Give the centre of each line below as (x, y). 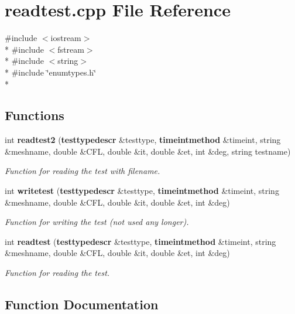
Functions (35, 115)
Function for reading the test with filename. (83, 171)
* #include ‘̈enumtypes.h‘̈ (51, 72)
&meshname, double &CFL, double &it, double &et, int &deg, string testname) (148, 151)
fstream (71, 49)
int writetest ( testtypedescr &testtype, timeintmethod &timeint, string (142, 191)
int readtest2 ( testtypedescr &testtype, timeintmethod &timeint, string (143, 140)
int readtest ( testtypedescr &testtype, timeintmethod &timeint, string (140, 241)
